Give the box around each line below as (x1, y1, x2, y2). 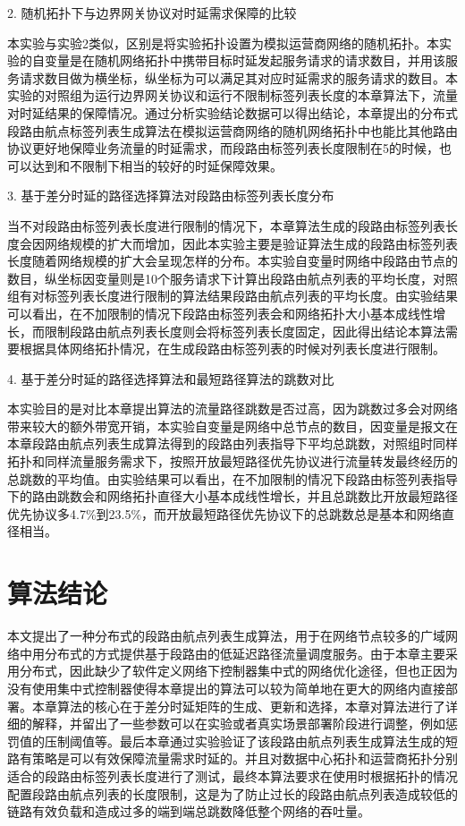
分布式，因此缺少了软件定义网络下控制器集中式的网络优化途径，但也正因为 (19, 661, 458, 680)
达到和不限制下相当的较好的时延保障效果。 (31, 156, 283, 175)
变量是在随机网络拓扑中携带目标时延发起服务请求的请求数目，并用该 (44, 51, 445, 70)
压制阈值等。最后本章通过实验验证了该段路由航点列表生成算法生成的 (44, 731, 445, 750)
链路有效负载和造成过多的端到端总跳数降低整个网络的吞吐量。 (7, 802, 370, 821)
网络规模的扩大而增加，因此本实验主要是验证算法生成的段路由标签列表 (44, 234, 458, 252)
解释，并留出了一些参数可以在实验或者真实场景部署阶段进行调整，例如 (31, 714, 445, 733)
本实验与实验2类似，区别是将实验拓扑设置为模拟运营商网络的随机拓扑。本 (7, 33, 439, 52)
